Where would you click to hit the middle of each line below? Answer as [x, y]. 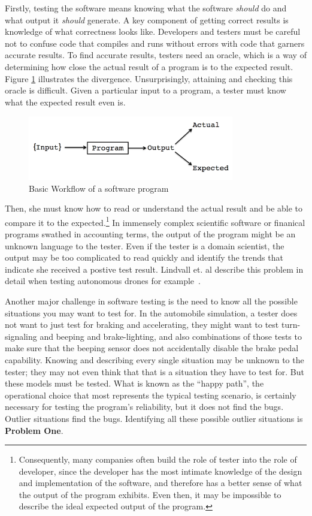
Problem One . [34, 430]
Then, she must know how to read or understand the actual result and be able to [154, 208]
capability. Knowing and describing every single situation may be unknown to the [155, 359]
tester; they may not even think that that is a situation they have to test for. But [155, 371]
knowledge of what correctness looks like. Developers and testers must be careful [153, 31]
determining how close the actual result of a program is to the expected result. [149, 66]
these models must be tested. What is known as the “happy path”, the [134, 383]
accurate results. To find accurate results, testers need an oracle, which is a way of [156, 55]
